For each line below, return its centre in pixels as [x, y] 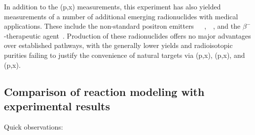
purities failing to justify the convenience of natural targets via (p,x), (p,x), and [125, 55]
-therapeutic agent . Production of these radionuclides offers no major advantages [127, 35]
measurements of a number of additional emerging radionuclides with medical [121, 16]
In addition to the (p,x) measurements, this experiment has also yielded [112, 6]
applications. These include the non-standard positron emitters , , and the [122, 26]
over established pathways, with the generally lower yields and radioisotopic [118, 45]
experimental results [57, 106]
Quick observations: [34, 126]
